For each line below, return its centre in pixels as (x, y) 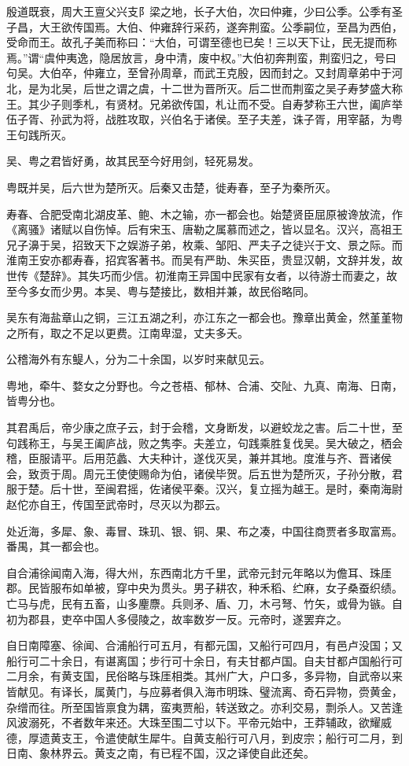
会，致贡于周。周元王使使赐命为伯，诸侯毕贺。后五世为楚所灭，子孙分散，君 (204, 473)
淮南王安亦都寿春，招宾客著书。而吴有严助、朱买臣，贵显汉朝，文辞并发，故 (204, 260)
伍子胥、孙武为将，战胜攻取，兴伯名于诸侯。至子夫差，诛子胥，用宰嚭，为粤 (204, 119)
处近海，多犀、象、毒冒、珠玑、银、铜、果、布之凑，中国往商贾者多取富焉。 (204, 530)
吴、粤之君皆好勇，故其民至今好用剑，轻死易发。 (133, 161)
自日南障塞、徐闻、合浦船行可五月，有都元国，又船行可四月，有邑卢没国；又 (204, 645)
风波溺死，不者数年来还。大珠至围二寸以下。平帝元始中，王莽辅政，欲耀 (193, 722)
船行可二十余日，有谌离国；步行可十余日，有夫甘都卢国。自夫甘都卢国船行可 (204, 660)
